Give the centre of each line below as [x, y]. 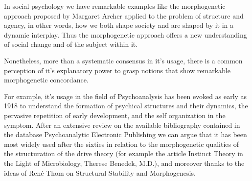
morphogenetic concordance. [46, 80]
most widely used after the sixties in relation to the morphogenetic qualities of [121, 144]
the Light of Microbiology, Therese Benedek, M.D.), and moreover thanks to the [124, 163]
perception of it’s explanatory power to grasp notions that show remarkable [117, 70]
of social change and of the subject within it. [71, 44]
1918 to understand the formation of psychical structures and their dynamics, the [126, 106]
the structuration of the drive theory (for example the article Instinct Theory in [124, 153]
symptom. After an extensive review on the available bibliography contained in [122, 125]
